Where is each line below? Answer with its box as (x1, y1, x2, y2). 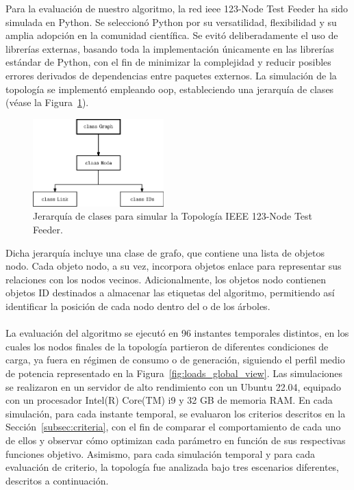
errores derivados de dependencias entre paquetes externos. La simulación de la (5, 68, 337, 82)
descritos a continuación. (5, 473, 109, 487)
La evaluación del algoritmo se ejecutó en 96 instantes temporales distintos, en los (5, 326, 349, 340)
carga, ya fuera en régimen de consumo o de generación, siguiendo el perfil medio (5, 352, 345, 367)
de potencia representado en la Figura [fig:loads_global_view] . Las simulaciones (5, 365, 343, 380)
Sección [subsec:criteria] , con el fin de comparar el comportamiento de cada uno (5, 420, 341, 434)
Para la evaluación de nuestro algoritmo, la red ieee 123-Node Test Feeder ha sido (5, 1, 349, 15)
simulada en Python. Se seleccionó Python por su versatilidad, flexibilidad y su (5, 14, 337, 29)
